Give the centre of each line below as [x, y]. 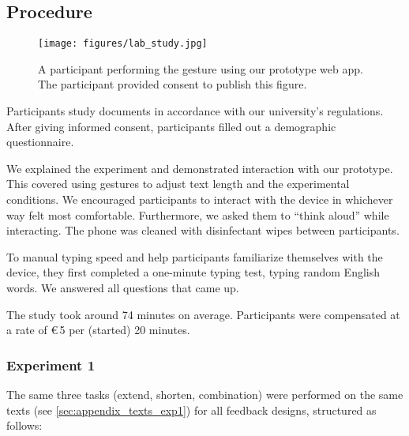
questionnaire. [40, 142]
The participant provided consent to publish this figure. [173, 84]
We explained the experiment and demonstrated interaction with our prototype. [200, 168]
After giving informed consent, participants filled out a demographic [171, 126]
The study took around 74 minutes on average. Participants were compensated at [203, 314]
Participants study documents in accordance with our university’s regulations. [195, 111]
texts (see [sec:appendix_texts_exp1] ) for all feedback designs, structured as [191, 410]
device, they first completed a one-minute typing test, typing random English [193, 272]
